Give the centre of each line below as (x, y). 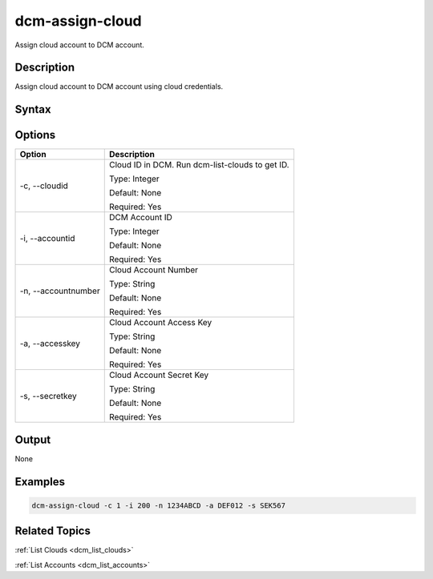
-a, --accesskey (50, 344)
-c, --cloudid (44, 186)
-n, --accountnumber (60, 291)
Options (35, 135)
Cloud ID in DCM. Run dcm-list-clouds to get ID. (199, 165)
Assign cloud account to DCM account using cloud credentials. (119, 86)
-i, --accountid (47, 239)
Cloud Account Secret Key (159, 375)
